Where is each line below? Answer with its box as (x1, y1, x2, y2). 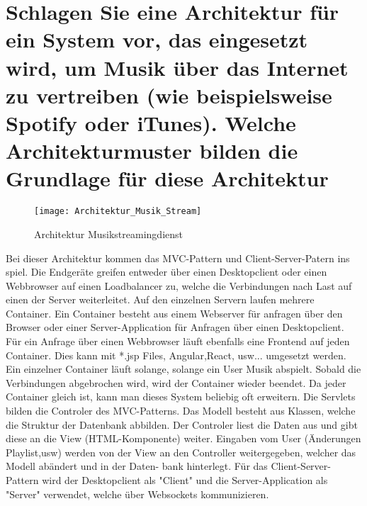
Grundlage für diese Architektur (6, 164, 329, 193)
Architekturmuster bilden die (6, 136, 298, 165)
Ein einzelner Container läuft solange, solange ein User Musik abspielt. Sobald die (6, 361, 361, 376)
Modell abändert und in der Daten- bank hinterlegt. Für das (6, 459, 268, 473)
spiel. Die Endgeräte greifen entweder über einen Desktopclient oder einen (6, 264, 327, 279)
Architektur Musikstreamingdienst (34, 226, 183, 241)
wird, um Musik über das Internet (6, 52, 349, 81)
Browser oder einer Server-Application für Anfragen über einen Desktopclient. (6, 320, 344, 334)
